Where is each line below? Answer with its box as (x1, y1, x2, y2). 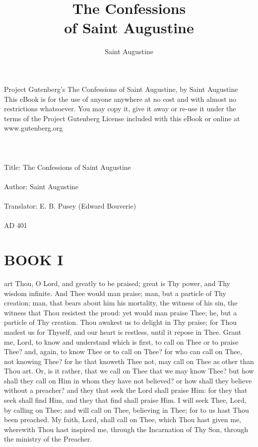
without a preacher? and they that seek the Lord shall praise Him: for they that (4, 385, 248, 395)
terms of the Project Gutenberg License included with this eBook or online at (4, 113, 240, 123)
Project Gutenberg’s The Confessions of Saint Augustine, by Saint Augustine (4, 83, 238, 94)
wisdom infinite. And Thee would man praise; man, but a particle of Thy (4, 288, 226, 298)
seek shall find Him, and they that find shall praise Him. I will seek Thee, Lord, (4, 395, 247, 405)
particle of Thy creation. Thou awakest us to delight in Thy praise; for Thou (4, 317, 237, 327)
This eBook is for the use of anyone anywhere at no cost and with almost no (4, 93, 237, 104)
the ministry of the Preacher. (4, 434, 92, 444)
